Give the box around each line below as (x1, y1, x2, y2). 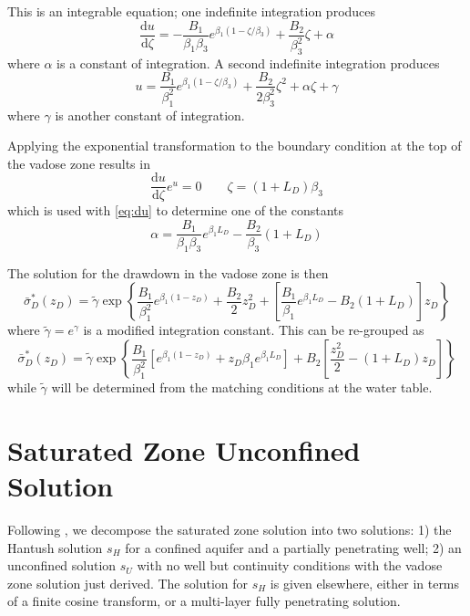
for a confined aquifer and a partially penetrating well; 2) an (125, 538, 462, 557)
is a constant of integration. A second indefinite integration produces (56, 53, 440, 72)
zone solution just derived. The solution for (7, 573, 248, 592)
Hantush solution (7, 538, 103, 557)
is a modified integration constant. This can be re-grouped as (83, 320, 424, 339)
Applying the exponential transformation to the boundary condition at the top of (7, 136, 462, 155)
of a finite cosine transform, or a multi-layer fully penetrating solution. (7, 591, 401, 611)
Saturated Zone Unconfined (7, 431, 361, 468)
